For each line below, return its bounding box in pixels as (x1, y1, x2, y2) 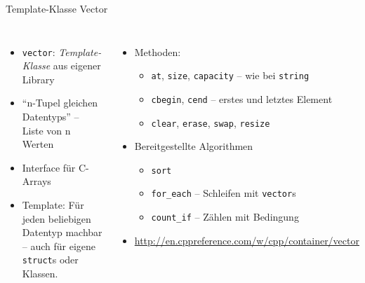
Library (22, 71, 55, 86)
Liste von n (22, 123, 71, 137)
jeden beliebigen (22, 211, 91, 226)
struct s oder (22, 252, 79, 267)
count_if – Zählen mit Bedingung (151, 209, 299, 224)
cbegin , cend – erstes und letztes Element (151, 91, 333, 106)
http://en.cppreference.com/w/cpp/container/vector (134, 233, 359, 247)
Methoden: (134, 44, 181, 59)
